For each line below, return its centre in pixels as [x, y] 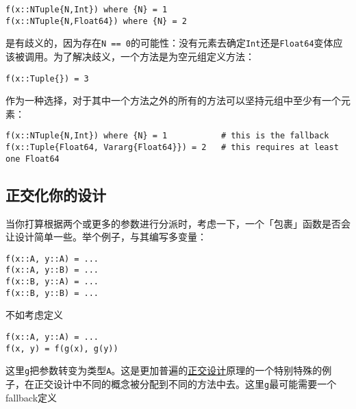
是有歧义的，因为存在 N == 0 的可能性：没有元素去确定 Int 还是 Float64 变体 [169, 43]
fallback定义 [31, 397]
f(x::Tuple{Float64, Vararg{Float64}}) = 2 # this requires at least [172, 148]
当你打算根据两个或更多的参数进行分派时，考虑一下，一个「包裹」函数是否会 [178, 223]
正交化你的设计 [56, 194]
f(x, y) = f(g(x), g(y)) [62, 348]
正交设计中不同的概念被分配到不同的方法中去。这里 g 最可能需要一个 [185, 383]
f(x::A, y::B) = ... [52, 270]
